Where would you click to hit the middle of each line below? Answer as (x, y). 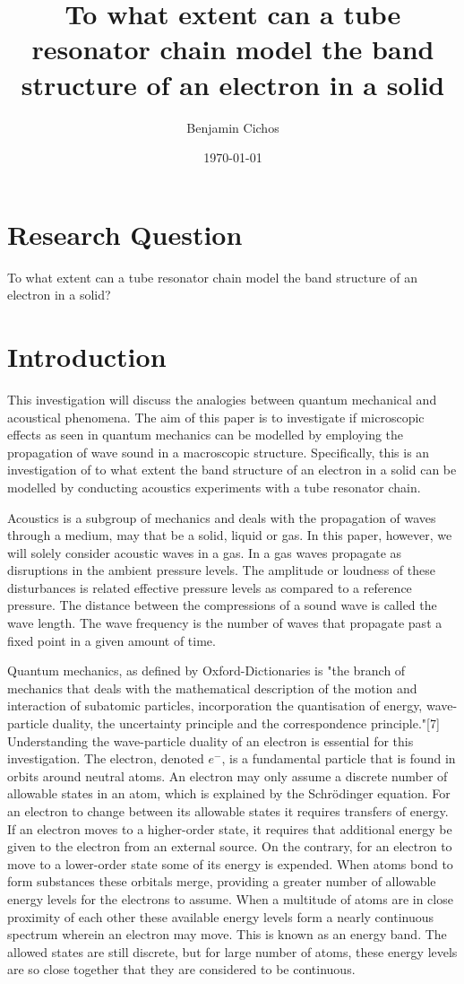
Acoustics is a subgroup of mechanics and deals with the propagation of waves (222, 517)
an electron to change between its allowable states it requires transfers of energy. (228, 811)
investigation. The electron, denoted (106, 758)
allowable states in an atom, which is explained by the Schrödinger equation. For (229, 793)
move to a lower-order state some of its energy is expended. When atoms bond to (230, 863)
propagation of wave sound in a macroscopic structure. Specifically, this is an (219, 452)
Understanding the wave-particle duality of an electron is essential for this (211, 740)
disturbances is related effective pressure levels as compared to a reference (210, 587)
